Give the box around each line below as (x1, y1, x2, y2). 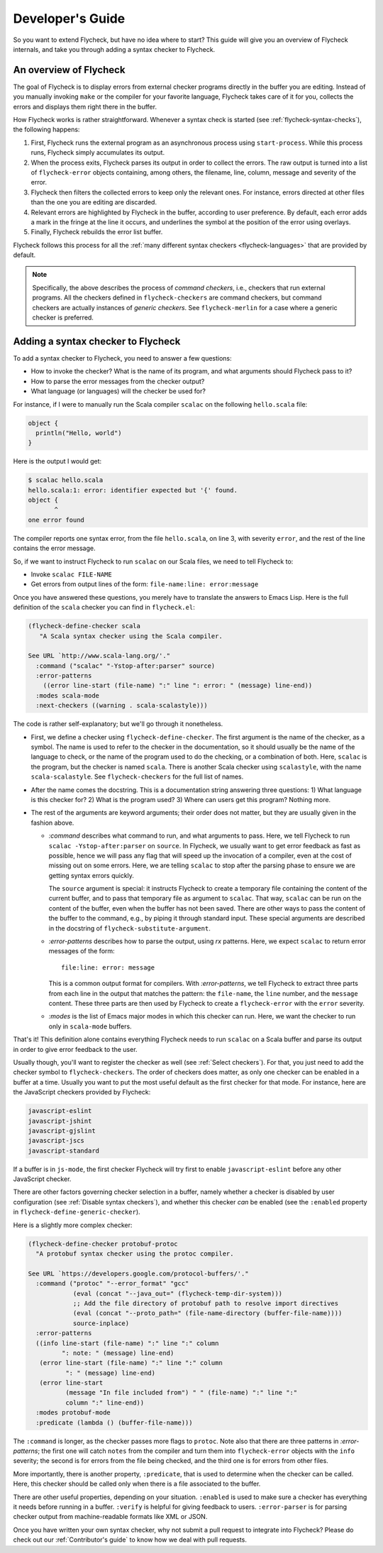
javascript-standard (28, 1146, 99, 1155)
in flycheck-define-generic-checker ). (13, 1207, 141, 1217)
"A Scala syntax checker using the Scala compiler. (39, 632, 223, 640)
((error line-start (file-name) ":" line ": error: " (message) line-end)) (43, 681, 313, 690)
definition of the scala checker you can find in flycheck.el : (13, 603, 195, 612)
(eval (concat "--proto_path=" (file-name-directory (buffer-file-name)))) (72, 1310, 343, 1317)
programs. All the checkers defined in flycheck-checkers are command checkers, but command (32, 293, 322, 302)
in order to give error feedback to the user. (13, 1045, 138, 1053)
